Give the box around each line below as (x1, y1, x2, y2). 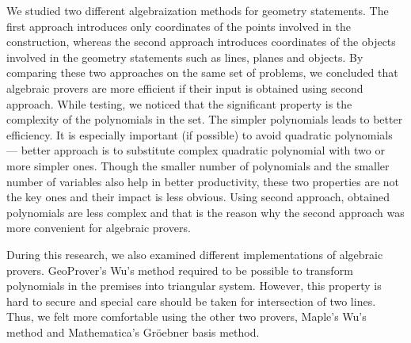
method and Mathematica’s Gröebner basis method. (6, 323, 260, 340)
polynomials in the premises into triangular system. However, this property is (6, 277, 382, 294)
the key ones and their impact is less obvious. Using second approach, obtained (6, 189, 390, 205)
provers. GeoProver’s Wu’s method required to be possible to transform (6, 261, 353, 278)
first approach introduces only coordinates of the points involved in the (6, 17, 351, 34)
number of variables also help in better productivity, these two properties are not (6, 173, 400, 189)
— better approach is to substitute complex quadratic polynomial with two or (6, 142, 385, 158)
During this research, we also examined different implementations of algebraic (6, 246, 383, 262)
